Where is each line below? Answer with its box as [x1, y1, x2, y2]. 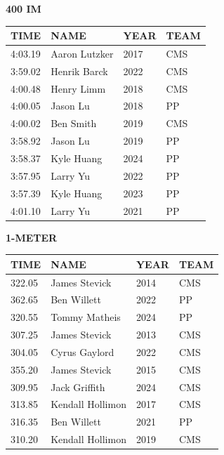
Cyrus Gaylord [51, 344, 114, 359]
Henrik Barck [51, 63, 108, 78]
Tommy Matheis [51, 310, 121, 324]
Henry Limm [51, 81, 106, 95]
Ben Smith [51, 116, 97, 131]
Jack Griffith [51, 379, 105, 394]
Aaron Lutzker [51, 46, 114, 60]
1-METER [6, 230, 58, 244]
